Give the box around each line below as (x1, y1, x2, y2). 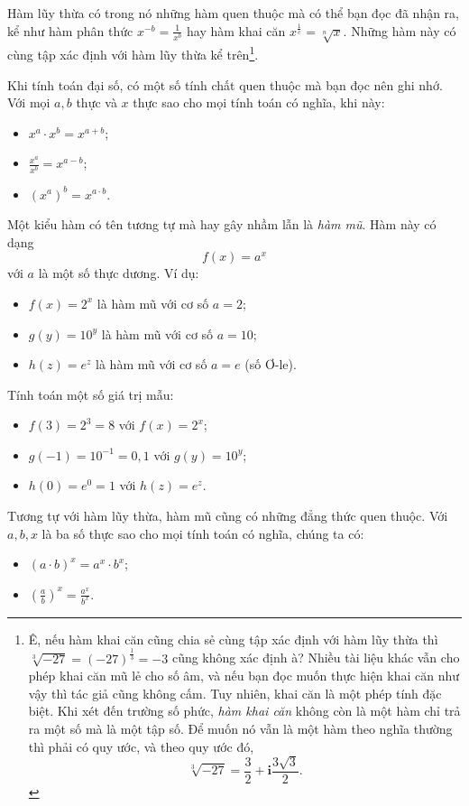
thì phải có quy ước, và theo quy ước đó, (28, 737, 254, 755)
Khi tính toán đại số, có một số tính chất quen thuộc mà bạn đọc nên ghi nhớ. (7, 75, 443, 94)
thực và (76, 93, 117, 112)
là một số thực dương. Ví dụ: (38, 264, 199, 283)
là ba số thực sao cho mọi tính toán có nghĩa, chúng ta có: (41, 523, 364, 542)
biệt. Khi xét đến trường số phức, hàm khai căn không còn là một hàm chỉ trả (28, 701, 461, 720)
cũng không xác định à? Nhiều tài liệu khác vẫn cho (171, 648, 460, 667)
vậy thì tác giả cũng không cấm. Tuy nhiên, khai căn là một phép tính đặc (28, 683, 442, 702)
